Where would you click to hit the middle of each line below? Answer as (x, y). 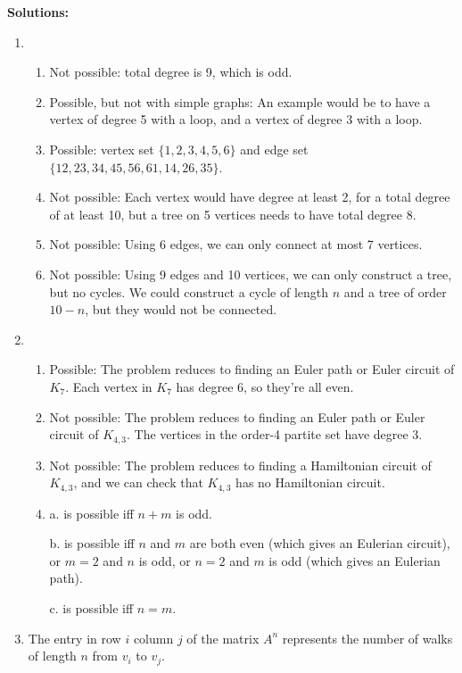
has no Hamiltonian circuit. (310, 482)
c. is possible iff (91, 607)
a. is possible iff (91, 513)
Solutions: (38, 12)
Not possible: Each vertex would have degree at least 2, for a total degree (250, 197)
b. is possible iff (92, 543)
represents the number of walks (367, 638)
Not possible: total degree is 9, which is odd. (171, 72)
